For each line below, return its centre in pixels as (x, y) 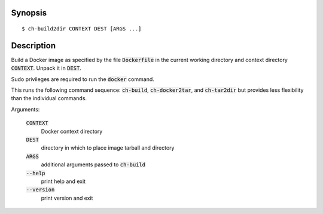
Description (33, 46)
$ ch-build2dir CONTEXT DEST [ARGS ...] (82, 29)
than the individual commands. (49, 98)
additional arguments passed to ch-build (93, 165)
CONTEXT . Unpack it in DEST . (46, 68)
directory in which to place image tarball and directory (108, 148)
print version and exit (67, 198)
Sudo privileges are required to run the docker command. (83, 79)
